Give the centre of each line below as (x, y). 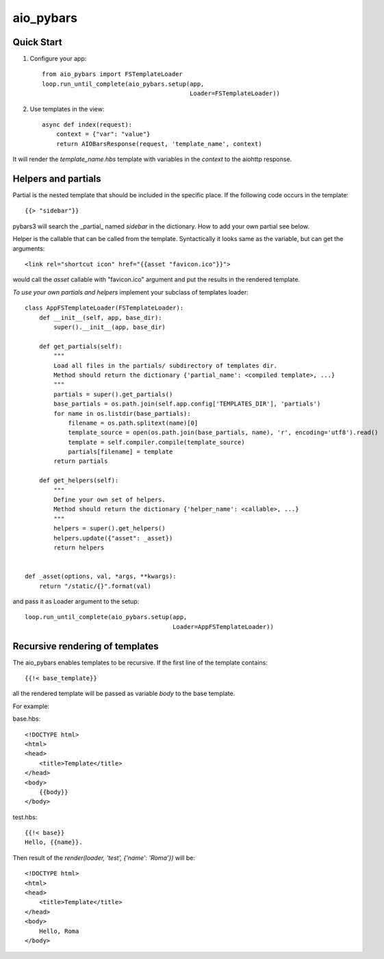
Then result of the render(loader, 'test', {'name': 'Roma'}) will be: (104, 858)
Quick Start (37, 42)
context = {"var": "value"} (103, 134)
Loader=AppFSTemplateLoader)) (223, 626)
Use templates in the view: (67, 109)
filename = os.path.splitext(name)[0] (133, 423)
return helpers (79, 547)
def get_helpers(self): (79, 481)
